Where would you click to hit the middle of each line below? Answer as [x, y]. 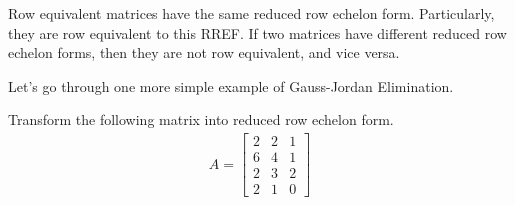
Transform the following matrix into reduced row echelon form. [201, 119]
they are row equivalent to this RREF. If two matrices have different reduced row [257, 32]
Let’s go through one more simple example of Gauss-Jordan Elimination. [231, 85]
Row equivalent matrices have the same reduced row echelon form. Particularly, [251, 13]
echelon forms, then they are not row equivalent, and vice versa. [204, 52]
